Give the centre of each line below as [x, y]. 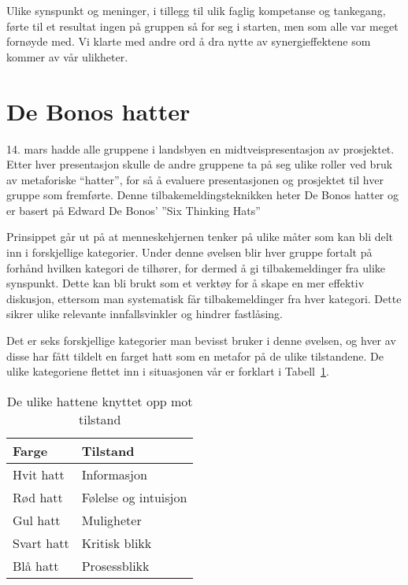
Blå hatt [36, 565]
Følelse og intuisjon [134, 497]
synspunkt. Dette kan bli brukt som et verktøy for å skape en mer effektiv [185, 283]
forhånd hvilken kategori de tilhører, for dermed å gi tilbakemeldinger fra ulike [196, 267]
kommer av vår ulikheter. [67, 56]
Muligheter [111, 520]
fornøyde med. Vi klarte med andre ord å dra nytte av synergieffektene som [189, 41]
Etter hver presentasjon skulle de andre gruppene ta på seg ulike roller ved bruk [200, 164]
